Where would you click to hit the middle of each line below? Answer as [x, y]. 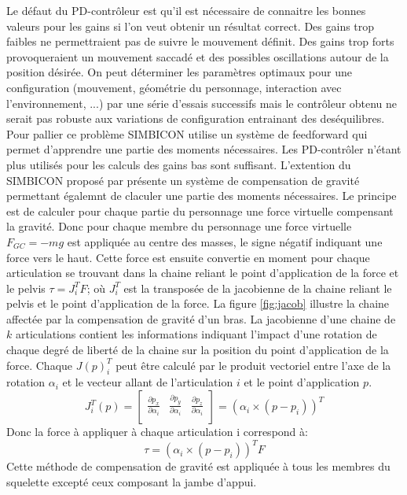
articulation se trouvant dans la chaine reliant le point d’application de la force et [203, 273]
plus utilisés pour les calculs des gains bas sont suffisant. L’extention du [179, 164]
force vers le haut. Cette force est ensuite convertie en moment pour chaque [188, 257]
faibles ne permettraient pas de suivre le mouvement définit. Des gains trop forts [200, 41]
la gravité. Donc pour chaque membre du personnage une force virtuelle [179, 226]
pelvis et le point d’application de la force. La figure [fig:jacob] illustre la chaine [198, 303]
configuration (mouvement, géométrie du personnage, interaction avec [174, 87]
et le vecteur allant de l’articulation [148, 382]
